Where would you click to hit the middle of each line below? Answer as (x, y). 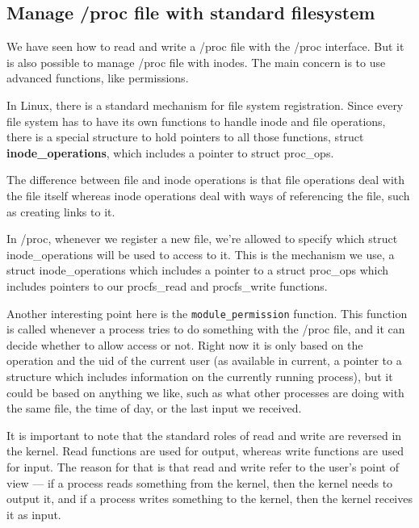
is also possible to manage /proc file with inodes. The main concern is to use (196, 62)
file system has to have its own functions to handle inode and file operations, (196, 121)
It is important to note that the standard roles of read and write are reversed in (204, 435)
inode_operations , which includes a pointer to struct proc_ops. (170, 152)
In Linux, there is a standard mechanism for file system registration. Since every (205, 105)
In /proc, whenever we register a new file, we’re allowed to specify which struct (202, 239)
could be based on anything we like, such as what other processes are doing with (205, 392)
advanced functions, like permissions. (98, 78)
